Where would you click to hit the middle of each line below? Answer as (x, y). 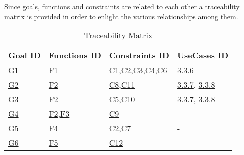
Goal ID (24, 55)
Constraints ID (139, 55)
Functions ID (75, 55)
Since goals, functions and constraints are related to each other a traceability (122, 6)
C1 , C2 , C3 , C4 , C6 (138, 70)
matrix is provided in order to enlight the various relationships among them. (121, 16)
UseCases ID (203, 55)
